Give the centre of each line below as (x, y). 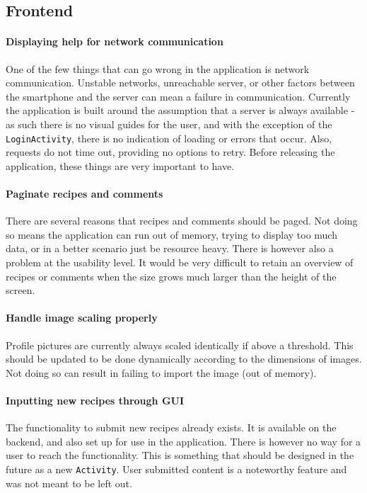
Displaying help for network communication (115, 41)
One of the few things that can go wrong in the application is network (158, 68)
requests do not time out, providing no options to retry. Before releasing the (170, 152)
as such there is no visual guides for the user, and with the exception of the (169, 124)
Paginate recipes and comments (85, 193)
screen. (21, 290)
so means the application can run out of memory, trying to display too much (171, 234)
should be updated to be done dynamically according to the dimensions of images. (184, 359)
